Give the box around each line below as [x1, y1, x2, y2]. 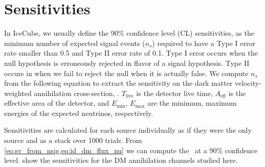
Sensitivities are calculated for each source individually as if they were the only [4, 125, 252, 135]
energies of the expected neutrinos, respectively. [4, 107, 153, 118]
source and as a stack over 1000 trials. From [4, 135, 142, 146]
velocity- [235, 78, 261, 88]
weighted [4, 87, 32, 98]
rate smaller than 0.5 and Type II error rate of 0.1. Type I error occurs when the [4, 47, 258, 58]
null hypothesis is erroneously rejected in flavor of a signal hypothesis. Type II [4, 57, 250, 68]
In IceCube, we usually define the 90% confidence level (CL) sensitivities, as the [4, 28, 254, 38]
